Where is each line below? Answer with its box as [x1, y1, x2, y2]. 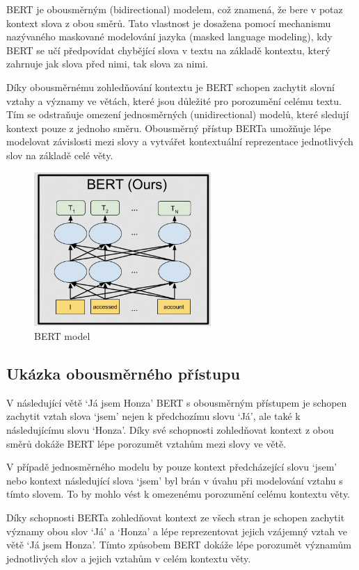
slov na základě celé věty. [6, 147, 113, 162]
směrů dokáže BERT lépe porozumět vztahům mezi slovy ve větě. [6, 436, 287, 450]
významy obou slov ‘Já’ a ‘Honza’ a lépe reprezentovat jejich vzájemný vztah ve [6, 523, 347, 538]
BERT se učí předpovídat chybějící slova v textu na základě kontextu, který [6, 42, 330, 57]
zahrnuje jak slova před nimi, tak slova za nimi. [6, 56, 208, 71]
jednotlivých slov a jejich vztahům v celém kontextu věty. [6, 551, 251, 565]
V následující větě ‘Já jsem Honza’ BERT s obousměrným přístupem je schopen [6, 395, 347, 409]
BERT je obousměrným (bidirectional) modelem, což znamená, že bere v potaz [6, 2, 343, 16]
